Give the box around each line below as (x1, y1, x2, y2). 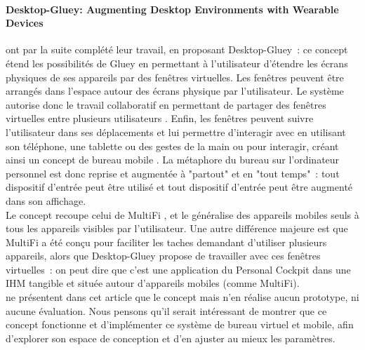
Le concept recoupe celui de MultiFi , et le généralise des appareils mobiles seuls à (6, 207, 359, 222)
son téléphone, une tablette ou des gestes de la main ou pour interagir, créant (6, 138, 339, 153)
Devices (6, 15, 44, 30)
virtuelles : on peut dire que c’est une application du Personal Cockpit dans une (6, 262, 351, 276)
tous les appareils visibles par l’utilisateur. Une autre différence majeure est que (6, 221, 348, 236)
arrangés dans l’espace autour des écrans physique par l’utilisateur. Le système (6, 83, 344, 98)
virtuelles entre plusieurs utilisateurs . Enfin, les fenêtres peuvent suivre (6, 111, 314, 126)
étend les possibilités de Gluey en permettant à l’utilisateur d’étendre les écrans (6, 55, 348, 70)
